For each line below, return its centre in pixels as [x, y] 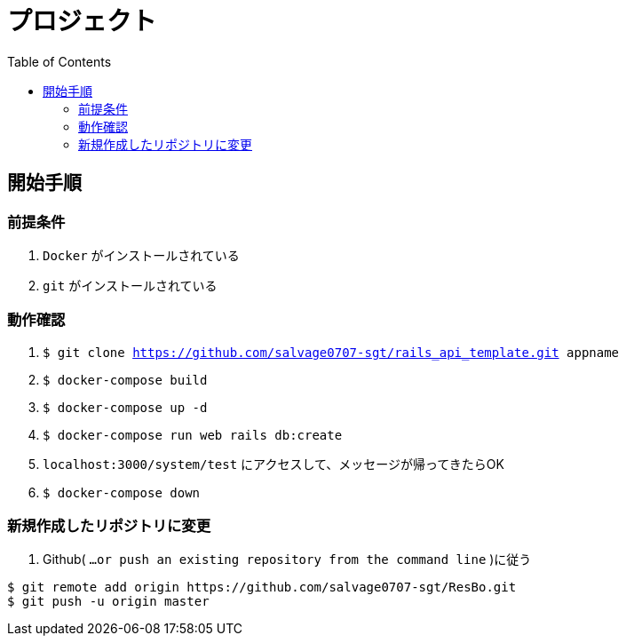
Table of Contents [59, 61]
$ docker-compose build [125, 380]
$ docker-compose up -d [125, 407]
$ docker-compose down [122, 492]
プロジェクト [82, 21]
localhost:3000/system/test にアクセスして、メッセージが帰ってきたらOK [273, 464]
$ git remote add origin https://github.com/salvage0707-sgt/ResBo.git [262, 587]
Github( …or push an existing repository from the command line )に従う [287, 560]
